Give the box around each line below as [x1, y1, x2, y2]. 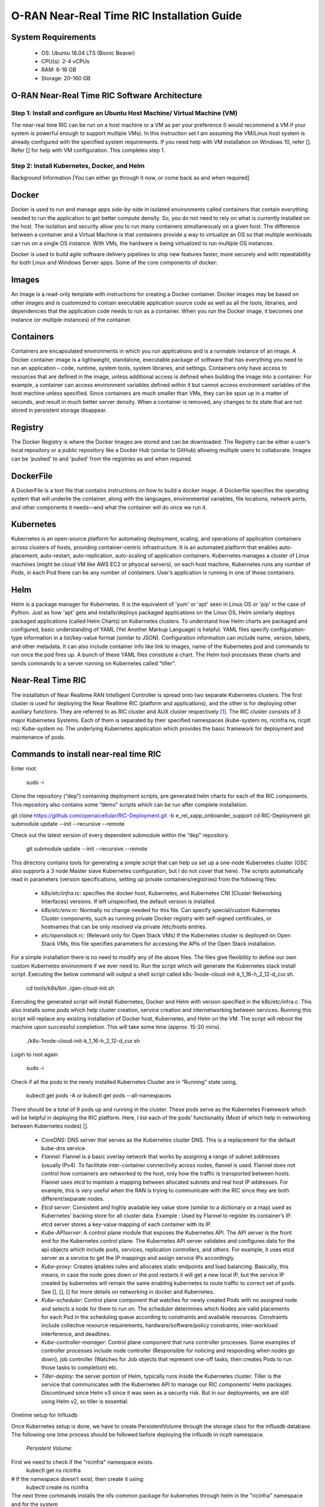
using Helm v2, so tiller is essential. [41, 1397, 129, 1405]
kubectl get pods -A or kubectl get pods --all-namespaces [26, 1092, 172, 1100]
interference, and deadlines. [41, 1330, 111, 1338]
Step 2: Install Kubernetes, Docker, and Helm [11, 162, 145, 170]
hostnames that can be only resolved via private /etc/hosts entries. [41, 923, 207, 931]
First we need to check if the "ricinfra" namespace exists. [11, 1458, 154, 1465]
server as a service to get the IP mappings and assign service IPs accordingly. [41, 1254, 235, 1262]
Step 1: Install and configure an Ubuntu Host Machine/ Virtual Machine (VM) [11, 109, 238, 117]
